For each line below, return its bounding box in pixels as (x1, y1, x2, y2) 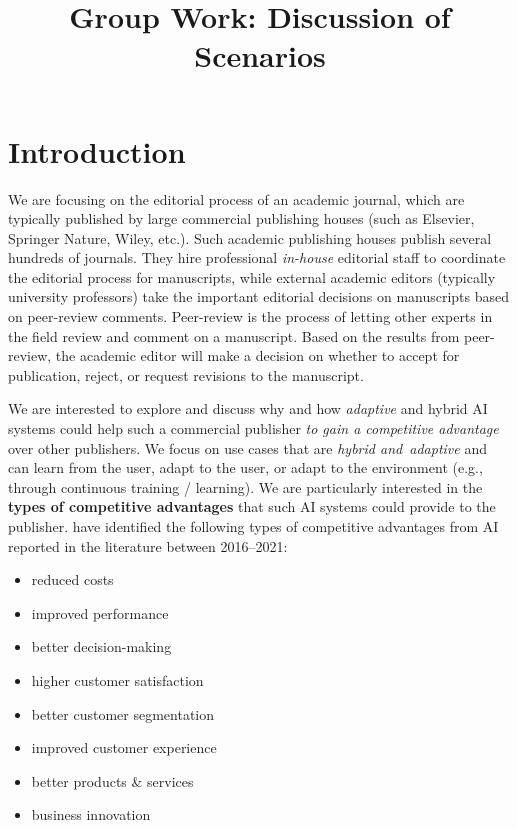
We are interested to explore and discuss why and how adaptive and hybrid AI (8, 398, 488, 419)
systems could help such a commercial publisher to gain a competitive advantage (8, 418, 499, 439)
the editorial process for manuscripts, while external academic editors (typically (8, 266, 496, 287)
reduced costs (31, 569, 114, 590)
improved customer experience (31, 737, 217, 758)
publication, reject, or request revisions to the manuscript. (8, 364, 364, 385)
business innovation (31, 804, 151, 825)
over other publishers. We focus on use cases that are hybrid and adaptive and (8, 437, 487, 458)
